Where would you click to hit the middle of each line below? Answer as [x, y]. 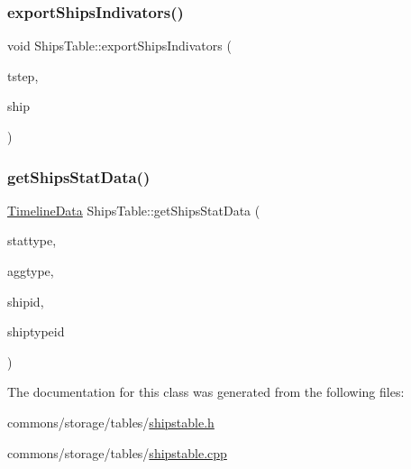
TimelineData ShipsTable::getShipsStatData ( [134, 210]
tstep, [23, 75]
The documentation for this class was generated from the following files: [206, 392]
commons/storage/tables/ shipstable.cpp [117, 452]
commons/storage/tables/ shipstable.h [111, 422]
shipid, [26, 301]
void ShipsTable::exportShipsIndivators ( [119, 46]
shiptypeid [36, 331]
